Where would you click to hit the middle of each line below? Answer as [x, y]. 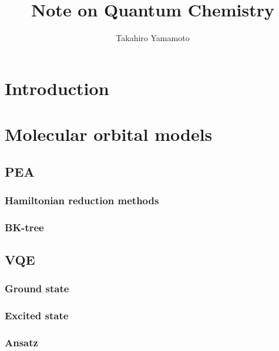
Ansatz [21, 342]
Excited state [37, 315]
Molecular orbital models [109, 134]
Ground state [37, 288]
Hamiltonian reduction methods [82, 200]
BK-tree [24, 227]
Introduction [57, 88]
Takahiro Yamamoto [153, 38]
